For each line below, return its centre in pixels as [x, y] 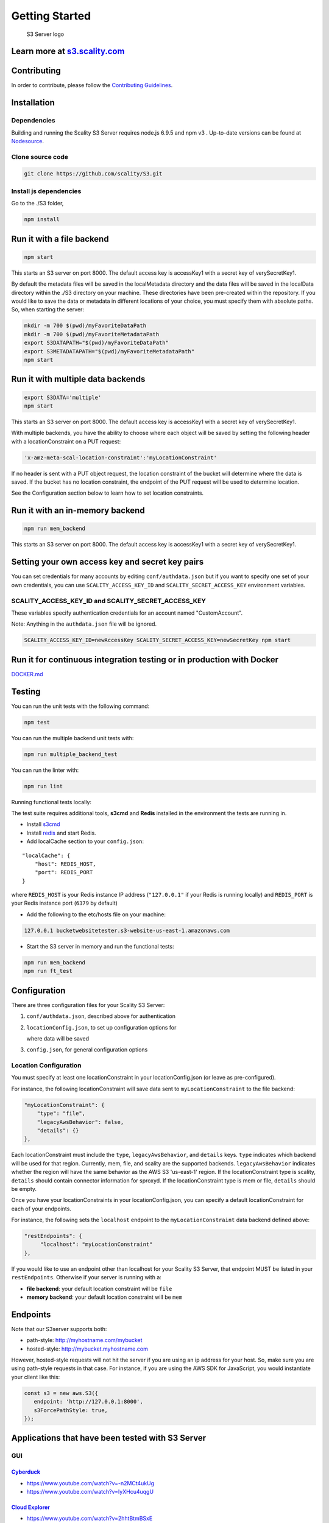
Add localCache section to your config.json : [85, 841]
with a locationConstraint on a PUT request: [66, 441]
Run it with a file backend [60, 239]
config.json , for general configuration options [87, 1050]
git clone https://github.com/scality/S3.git [93, 173]
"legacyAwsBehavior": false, [80, 1122]
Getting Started [51, 16]
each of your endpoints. [41, 1209]
